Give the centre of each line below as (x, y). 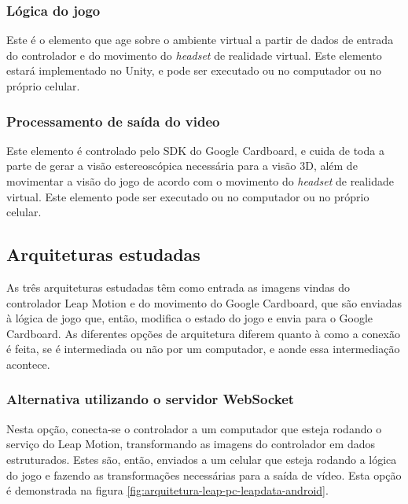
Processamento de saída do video (113, 121)
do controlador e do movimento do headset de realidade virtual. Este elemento (194, 55)
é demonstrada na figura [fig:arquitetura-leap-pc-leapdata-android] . (167, 490)
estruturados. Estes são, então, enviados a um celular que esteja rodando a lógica (202, 459)
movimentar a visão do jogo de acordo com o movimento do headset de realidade (200, 181)
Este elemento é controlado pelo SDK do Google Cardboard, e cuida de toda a (195, 150)
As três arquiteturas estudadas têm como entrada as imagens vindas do (178, 287)
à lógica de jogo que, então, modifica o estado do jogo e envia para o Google (190, 318)
